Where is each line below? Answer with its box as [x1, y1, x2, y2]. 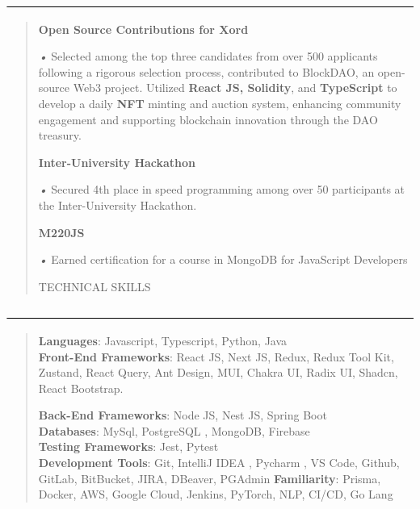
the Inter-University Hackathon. [38, 196, 197, 213]
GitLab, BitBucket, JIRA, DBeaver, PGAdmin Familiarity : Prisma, [38, 469, 381, 486]
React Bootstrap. [38, 379, 124, 396]
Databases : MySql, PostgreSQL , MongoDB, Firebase [38, 422, 310, 439]
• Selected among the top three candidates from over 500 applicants [38, 48, 378, 65]
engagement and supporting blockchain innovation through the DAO [38, 111, 378, 127]
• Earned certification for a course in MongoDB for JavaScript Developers [38, 251, 408, 268]
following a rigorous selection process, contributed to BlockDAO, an [38, 63, 375, 80]
